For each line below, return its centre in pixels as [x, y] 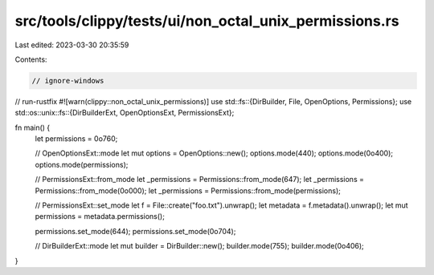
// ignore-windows [68, 81]
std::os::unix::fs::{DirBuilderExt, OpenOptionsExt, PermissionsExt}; [125, 113]
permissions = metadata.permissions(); [100, 216]
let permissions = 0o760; [76, 139]
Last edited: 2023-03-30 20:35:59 [72, 45]
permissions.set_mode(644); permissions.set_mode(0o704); [135, 231]
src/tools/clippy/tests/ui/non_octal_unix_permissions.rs [207, 21]
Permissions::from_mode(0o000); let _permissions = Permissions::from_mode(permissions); [188, 190]
